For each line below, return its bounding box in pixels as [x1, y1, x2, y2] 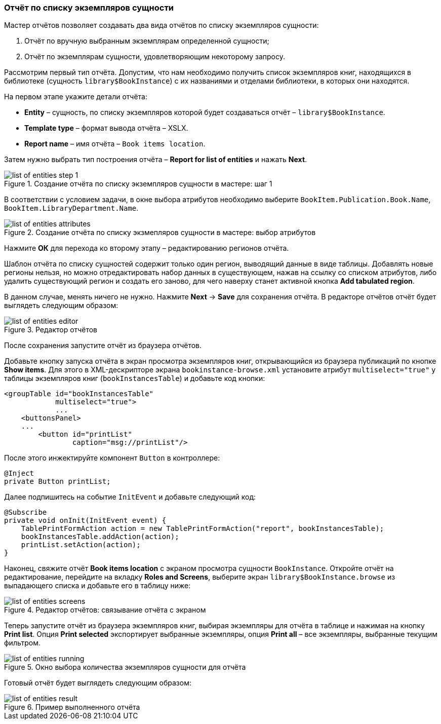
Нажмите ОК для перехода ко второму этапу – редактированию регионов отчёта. [4, 244, 289, 253]
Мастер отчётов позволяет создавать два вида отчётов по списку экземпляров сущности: [4, 21, 319, 30]
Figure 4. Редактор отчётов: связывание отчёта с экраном [4, 605, 206, 615]
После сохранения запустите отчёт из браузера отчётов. [4, 341, 202, 350]
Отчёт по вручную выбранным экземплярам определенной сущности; [24, 36, 269, 46]
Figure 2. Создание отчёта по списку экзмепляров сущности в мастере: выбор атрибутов [4, 228, 316, 237]
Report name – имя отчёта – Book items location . [24, 139, 206, 148]
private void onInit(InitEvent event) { [4, 516, 167, 525]
